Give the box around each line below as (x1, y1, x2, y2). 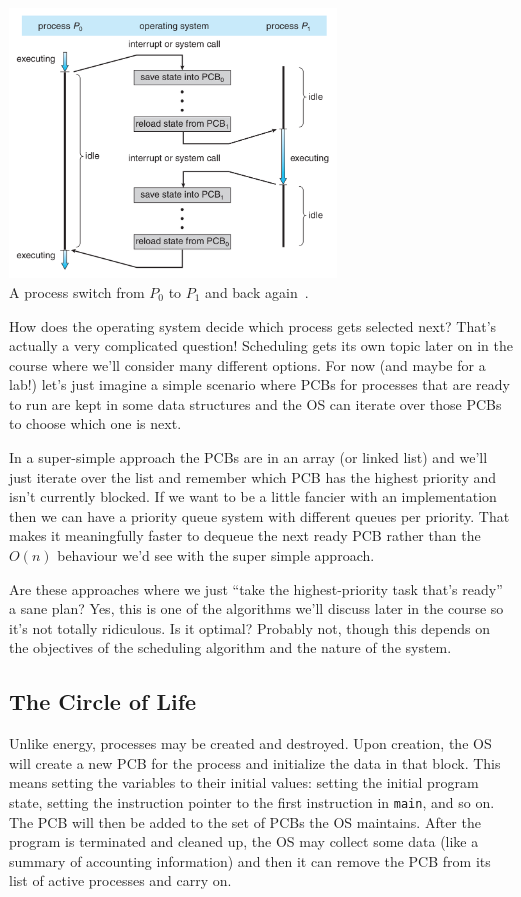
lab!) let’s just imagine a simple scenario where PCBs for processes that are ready (9, 374, 510, 395)
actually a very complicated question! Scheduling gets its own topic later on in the (9, 335, 513, 356)
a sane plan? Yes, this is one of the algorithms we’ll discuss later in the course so (9, 598, 504, 619)
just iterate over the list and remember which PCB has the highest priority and (9, 466, 497, 487)
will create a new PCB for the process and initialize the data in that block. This (9, 752, 501, 773)
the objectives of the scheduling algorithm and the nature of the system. (9, 637, 452, 658)
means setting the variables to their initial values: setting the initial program (9, 772, 479, 793)
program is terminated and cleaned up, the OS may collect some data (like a (9, 831, 479, 852)
